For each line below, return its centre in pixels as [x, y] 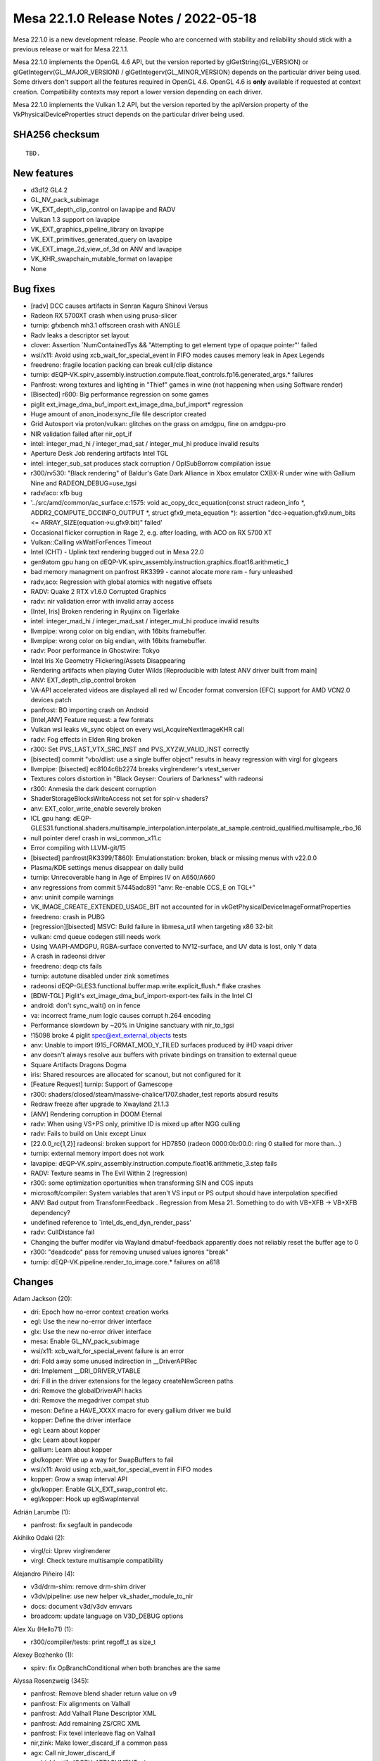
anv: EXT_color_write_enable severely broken [96, 808]
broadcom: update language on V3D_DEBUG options [107, 1616]
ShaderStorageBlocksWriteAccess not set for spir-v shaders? [120, 799]
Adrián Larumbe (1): [42, 1512]
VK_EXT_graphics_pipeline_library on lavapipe [97, 230]
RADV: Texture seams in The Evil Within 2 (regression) [109, 1173]
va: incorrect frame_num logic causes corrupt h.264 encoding [121, 1015]
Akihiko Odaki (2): [39, 1538]
